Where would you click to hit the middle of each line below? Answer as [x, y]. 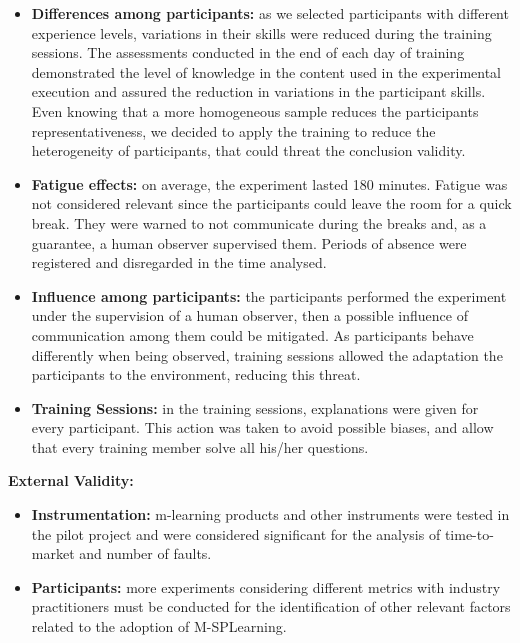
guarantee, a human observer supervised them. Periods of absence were [249, 242]
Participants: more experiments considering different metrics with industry [266, 586]
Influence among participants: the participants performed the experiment [269, 295]
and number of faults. [145, 553]
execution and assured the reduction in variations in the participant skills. [258, 91]
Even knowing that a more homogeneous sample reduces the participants [255, 110]
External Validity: [71, 480]
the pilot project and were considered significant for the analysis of [236, 533]
